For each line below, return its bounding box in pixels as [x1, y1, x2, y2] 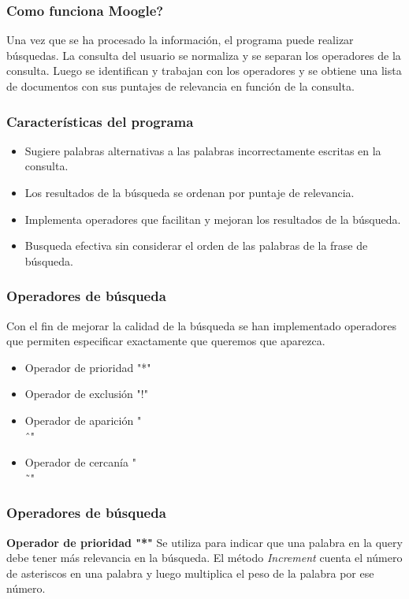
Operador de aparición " [24, 411, 142, 428]
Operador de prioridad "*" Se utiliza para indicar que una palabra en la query [6, 534, 403, 550]
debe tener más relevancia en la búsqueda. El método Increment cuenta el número [6, 549, 403, 566]
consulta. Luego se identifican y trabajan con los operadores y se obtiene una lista [6, 62, 402, 79]
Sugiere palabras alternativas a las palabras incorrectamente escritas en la [24, 142, 381, 158]
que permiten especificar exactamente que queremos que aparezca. [6, 333, 325, 349]
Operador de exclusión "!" [24, 385, 148, 402]
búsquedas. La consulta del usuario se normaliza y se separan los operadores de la [6, 47, 401, 63]
